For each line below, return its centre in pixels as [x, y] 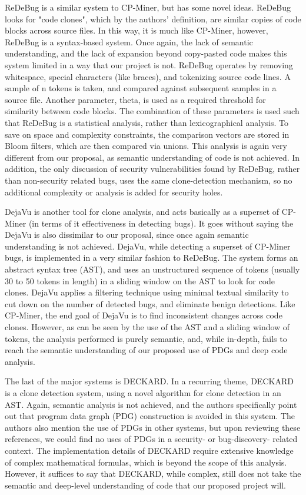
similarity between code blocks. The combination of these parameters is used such [152, 111]
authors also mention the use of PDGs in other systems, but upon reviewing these [153, 427]
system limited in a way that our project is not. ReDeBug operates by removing [149, 64]
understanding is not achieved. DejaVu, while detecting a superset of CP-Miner [148, 246]
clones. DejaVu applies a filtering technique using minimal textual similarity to [147, 292]
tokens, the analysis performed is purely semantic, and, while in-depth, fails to [146, 338]
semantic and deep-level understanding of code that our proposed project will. [145, 485]
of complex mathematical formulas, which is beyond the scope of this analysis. [146, 462]
